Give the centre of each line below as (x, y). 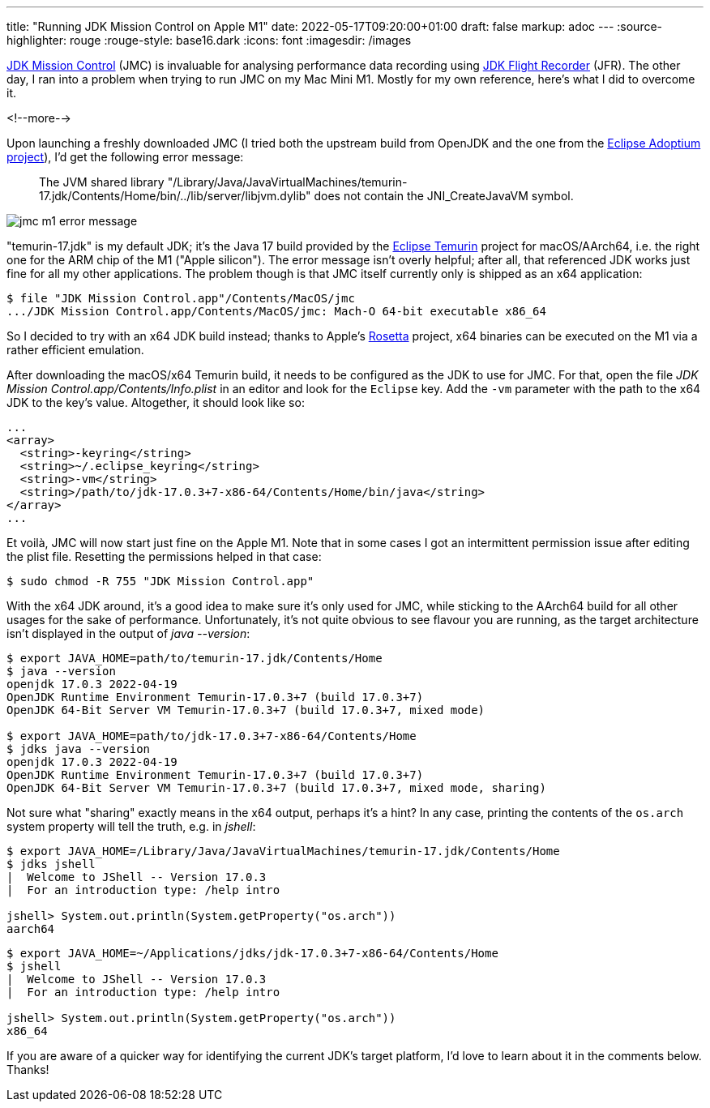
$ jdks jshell (51, 864)
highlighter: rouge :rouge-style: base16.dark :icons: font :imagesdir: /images (209, 40)
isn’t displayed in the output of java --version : (128, 633)
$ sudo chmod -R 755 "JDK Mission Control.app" (160, 581)
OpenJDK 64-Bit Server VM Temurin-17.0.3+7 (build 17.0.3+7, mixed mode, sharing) (276, 788)
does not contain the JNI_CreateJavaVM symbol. (444, 196)
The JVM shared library (102, 182)
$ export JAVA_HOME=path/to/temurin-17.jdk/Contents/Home (195, 658)
